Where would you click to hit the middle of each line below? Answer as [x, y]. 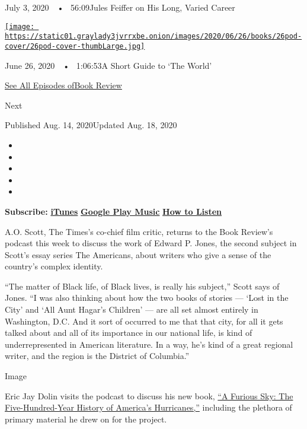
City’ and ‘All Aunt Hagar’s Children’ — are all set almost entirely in [132, 309]
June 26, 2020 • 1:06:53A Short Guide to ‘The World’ [108, 65]
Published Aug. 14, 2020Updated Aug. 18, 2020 [91, 125]
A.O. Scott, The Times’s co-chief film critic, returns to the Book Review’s [139, 231]
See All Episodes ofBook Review [63, 85]
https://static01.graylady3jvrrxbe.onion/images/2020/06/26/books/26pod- [153, 36]
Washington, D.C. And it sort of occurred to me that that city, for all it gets [144, 321]
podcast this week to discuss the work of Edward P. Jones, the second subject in [151, 243]
